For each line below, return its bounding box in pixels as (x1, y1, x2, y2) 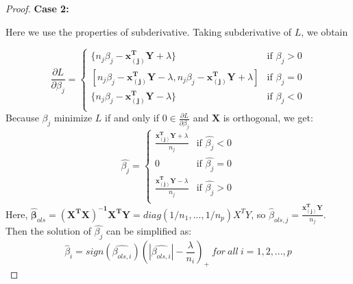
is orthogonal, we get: (223, 110, 313, 125)
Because (5, 110, 39, 125)
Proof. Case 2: (5, 1, 69, 15)
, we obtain (301, 24, 348, 38)
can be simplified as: (106, 224, 192, 238)
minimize (53, 110, 93, 125)
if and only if (105, 110, 160, 125)
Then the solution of (5, 224, 91, 238)
